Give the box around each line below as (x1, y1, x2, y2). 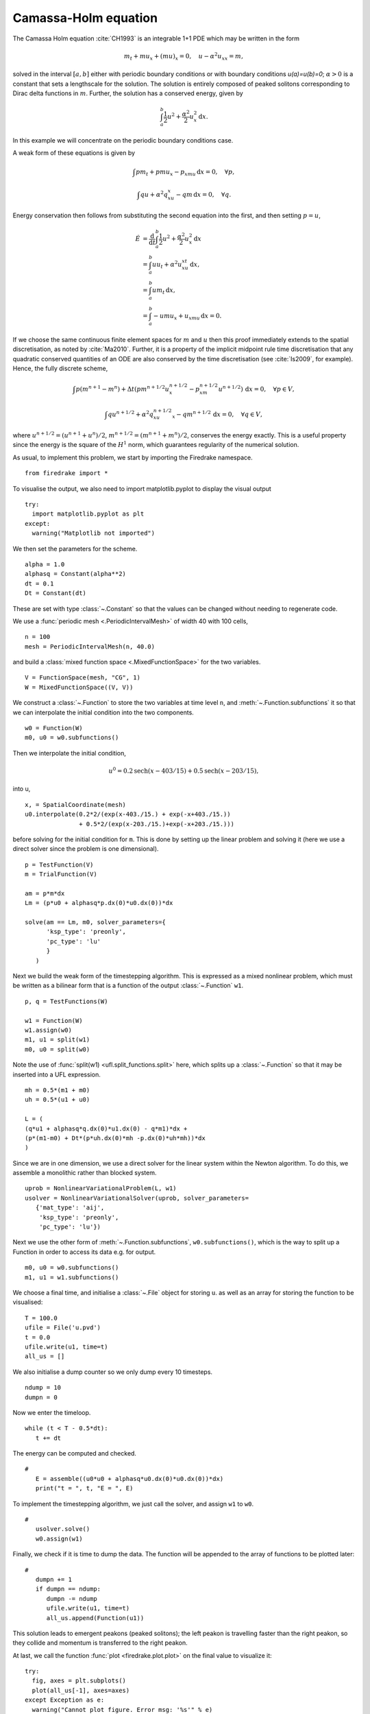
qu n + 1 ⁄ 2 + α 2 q (108, 409, 154, 418)
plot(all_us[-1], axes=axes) (32, 1687, 130, 1694)
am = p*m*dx (25, 889, 65, 897)
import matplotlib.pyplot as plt (32, 510, 145, 518)
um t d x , (151, 287, 176, 296)
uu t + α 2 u (151, 259, 182, 270)
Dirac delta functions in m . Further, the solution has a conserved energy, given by (12, 89, 243, 97)
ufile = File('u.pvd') (25, 1324, 101, 1331)
